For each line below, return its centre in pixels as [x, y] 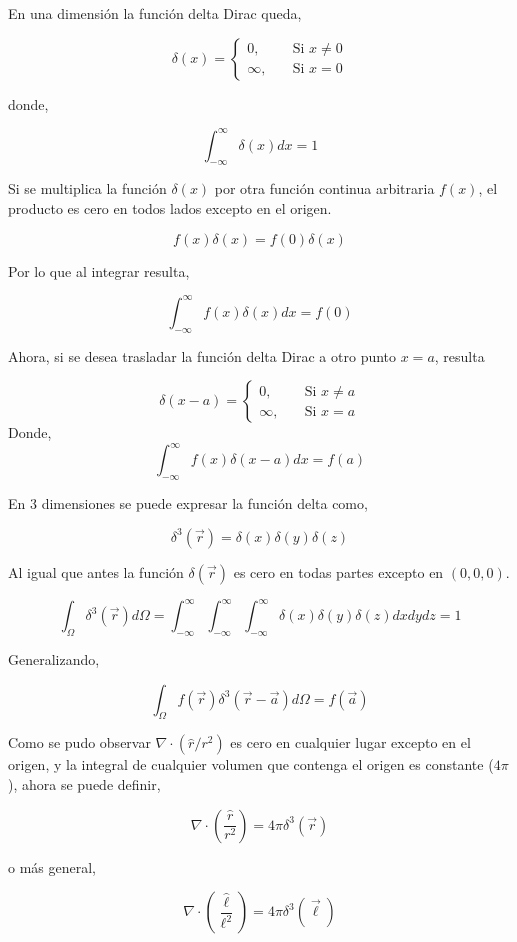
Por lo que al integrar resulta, [99, 270]
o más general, [52, 866]
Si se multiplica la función [87, 188]
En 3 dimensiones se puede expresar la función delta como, [188, 503]
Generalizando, [54, 658]
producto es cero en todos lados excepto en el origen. [170, 208]
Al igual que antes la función [96, 571]
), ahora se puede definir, [84, 783]
